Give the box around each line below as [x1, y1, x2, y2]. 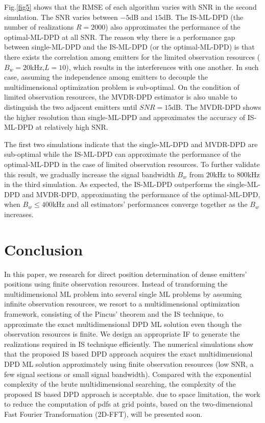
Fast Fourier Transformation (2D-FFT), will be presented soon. [4, 408, 203, 419]
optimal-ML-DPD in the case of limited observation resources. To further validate [4, 158, 260, 169]
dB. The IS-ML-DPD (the [161, 11, 244, 22]
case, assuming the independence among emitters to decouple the [4, 72, 208, 82]
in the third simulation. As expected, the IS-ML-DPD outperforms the [4, 179, 225, 190]
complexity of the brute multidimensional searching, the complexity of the [4, 379, 236, 389]
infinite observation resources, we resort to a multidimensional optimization [4, 298, 240, 309]
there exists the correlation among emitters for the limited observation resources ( [4, 51, 260, 62]
